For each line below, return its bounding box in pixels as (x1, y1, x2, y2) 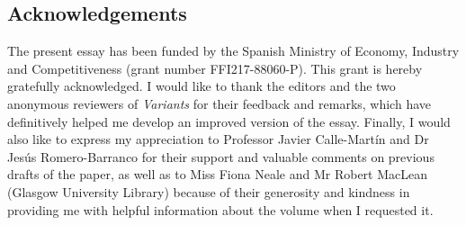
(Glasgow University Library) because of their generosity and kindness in (7, 182, 410, 201)
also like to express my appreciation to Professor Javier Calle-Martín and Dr (7, 130, 429, 148)
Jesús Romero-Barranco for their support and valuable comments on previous (7, 147, 435, 166)
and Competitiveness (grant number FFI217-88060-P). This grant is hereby (7, 58, 423, 77)
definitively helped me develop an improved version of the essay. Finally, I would (7, 112, 451, 130)
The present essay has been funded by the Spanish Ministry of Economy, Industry (7, 41, 460, 60)
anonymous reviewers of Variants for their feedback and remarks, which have (7, 94, 431, 112)
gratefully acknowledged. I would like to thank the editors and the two (7, 76, 396, 95)
